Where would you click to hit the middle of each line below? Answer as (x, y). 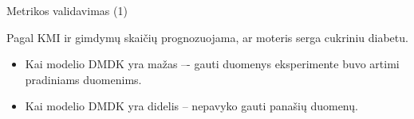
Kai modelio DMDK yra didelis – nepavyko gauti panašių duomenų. (191, 106)
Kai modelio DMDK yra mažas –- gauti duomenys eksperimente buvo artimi (212, 64)
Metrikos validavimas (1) (67, 10)
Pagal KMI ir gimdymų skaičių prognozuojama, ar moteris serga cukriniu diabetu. (207, 37)
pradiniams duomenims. (83, 79)
